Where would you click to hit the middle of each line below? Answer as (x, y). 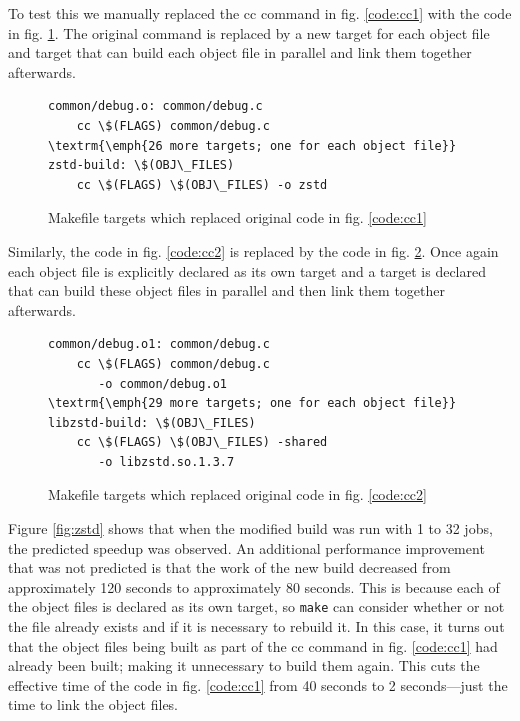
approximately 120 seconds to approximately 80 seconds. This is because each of (254, 586)
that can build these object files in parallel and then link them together (226, 290)
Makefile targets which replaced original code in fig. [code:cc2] (237, 494)
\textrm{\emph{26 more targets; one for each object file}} (252, 145)
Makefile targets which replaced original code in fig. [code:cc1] (237, 217)
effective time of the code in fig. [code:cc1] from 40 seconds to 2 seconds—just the (258, 684)
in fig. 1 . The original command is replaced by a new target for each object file (249, 32)
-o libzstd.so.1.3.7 (166, 461)
